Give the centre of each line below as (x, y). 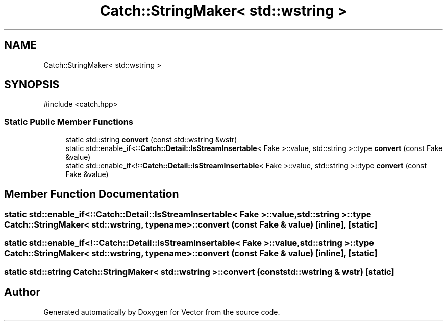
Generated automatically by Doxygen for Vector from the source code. (162, 312)
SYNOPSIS (32, 85)
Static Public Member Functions (69, 122)
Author (22, 292)
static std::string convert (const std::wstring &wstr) (151, 140)
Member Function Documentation (92, 194)
